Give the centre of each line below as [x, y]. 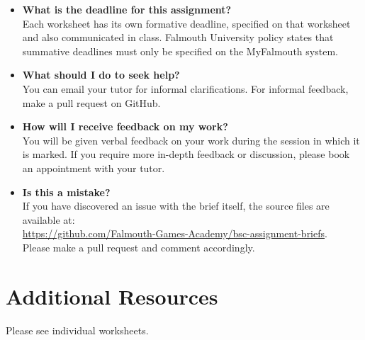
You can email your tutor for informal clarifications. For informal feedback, [185, 88]
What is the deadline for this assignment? [127, 9]
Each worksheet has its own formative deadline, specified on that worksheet [186, 23]
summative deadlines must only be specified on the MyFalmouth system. [180, 51]
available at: [49, 219]
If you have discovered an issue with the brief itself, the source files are [176, 206]
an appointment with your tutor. [94, 168]
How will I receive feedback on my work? [125, 126]
